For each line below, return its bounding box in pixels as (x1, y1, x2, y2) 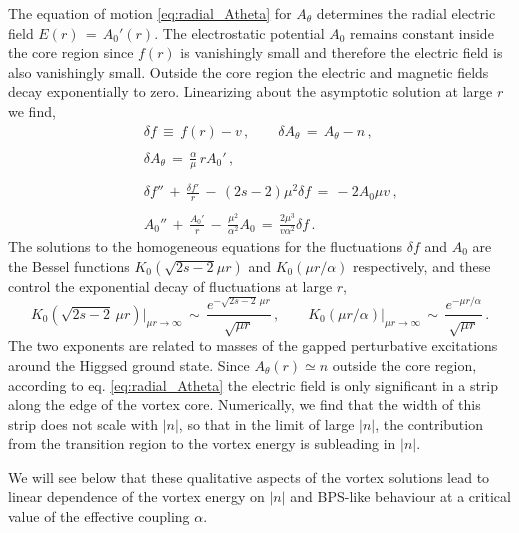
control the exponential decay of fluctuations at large (8, 275, 333, 296)
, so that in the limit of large (178, 413, 355, 434)
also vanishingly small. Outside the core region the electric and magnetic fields (8, 61, 489, 82)
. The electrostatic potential (154, 22, 325, 43)
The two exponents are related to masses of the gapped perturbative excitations (8, 335, 498, 356)
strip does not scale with (8, 413, 158, 434)
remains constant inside (350, 22, 494, 43)
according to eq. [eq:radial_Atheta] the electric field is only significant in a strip (8, 374, 499, 395)
